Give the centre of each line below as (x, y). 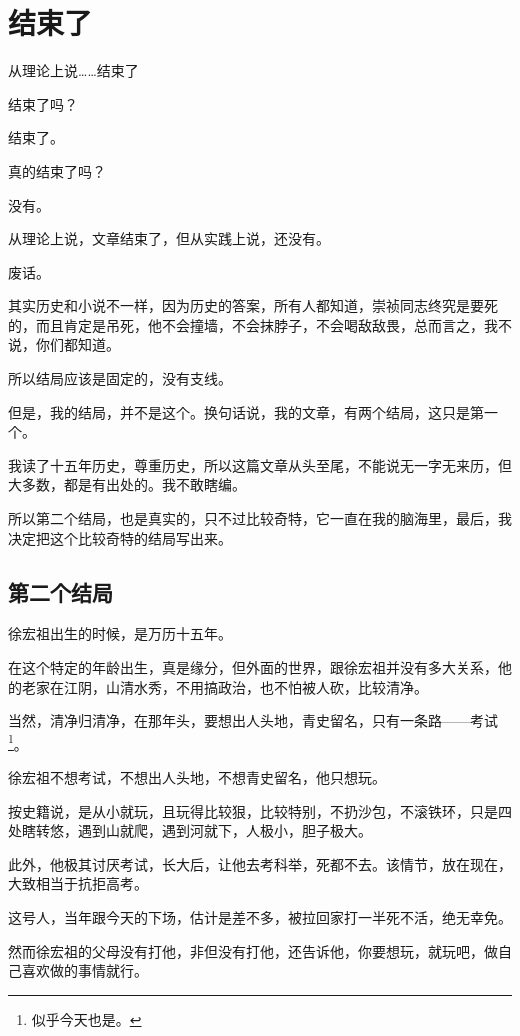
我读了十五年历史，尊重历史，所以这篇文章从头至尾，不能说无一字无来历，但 (260, 464)
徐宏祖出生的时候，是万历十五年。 (120, 633)
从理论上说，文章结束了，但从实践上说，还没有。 (169, 238)
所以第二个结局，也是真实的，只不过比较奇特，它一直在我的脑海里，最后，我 (260, 518)
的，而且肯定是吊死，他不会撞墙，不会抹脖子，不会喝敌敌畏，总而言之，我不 (260, 324)
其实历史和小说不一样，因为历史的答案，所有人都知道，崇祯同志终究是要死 (253, 305)
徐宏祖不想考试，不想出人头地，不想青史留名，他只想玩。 (197, 777)
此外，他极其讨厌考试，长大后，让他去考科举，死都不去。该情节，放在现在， (260, 863)
